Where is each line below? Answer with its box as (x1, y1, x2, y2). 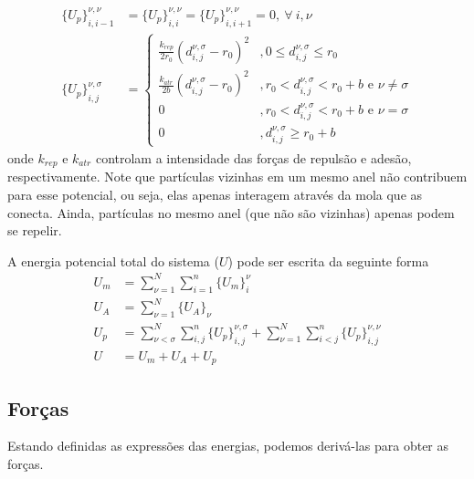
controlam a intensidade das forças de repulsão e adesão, (95, 148, 412, 167)
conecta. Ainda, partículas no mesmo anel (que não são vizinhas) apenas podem (7, 203, 455, 222)
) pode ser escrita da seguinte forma (227, 251, 429, 270)
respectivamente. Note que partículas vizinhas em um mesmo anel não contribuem (7, 167, 468, 186)
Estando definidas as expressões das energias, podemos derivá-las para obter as (7, 436, 449, 455)
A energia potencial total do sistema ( (7, 251, 219, 270)
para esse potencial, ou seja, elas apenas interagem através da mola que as (7, 184, 423, 203)
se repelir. (7, 221, 62, 240)
